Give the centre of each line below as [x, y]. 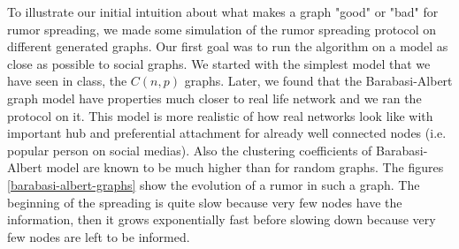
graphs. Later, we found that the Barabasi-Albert [318, 81]
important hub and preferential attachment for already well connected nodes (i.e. [227, 133]
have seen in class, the [67, 81]
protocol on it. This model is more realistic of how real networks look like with [220, 115]
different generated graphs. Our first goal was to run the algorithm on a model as [228, 46]
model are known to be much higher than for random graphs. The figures [245, 167]
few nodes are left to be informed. [99, 236]
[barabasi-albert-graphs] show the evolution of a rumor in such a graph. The [214, 184]
